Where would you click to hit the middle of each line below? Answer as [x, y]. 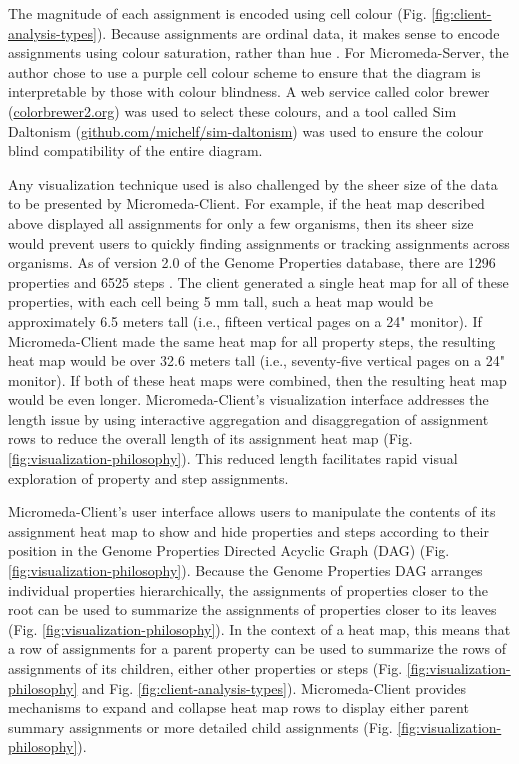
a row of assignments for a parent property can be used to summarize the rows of [257, 648]
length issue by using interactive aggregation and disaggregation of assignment [248, 418]
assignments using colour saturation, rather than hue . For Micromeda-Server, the [258, 52]
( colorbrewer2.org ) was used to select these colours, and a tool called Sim [232, 110]
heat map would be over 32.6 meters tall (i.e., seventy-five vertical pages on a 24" [257, 360]
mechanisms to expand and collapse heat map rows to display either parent [238, 707]
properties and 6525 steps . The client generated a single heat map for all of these [258, 281]
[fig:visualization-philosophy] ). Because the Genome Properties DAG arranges [245, 570]
